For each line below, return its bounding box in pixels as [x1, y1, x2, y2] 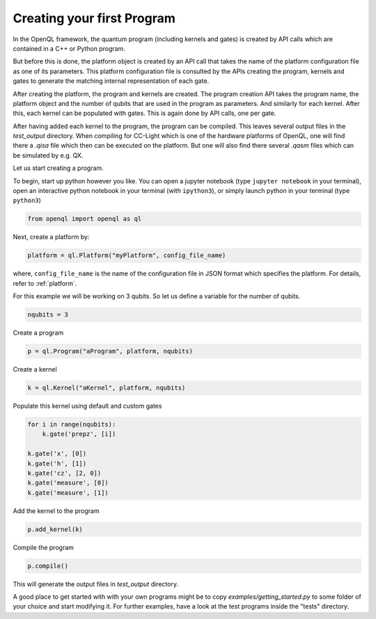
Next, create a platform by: [13, 233, 90, 241]
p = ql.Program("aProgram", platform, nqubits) [27, 347, 193, 356]
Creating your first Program [13, 10, 175, 26]
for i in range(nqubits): [27, 420, 116, 429]
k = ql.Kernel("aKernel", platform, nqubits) [27, 384, 186, 392]
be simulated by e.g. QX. [13, 151, 84, 160]
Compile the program [13, 543, 75, 551]
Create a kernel [13, 365, 57, 374]
